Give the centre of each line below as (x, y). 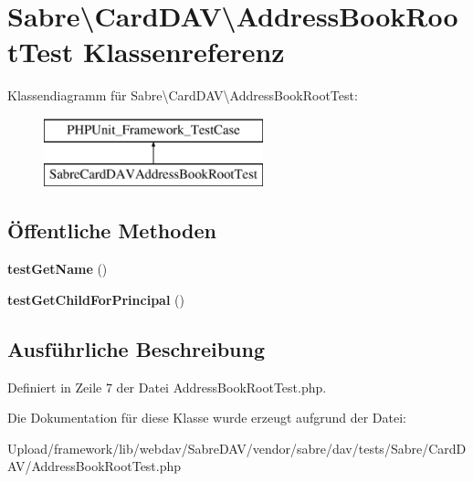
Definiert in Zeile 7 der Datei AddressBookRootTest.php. (167, 387)
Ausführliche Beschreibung (136, 348)
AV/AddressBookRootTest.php (95, 466)
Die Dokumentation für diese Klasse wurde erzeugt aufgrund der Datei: (207, 418)
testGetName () (58, 269)
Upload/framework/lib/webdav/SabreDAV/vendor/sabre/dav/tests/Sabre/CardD (237, 448)
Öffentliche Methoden (112, 231)
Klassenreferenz (184, 52)
